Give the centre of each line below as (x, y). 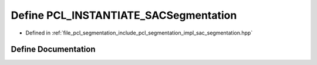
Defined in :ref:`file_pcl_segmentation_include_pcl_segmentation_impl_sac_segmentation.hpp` (139, 33)
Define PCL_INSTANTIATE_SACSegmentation (124, 15)
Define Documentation (53, 49)
